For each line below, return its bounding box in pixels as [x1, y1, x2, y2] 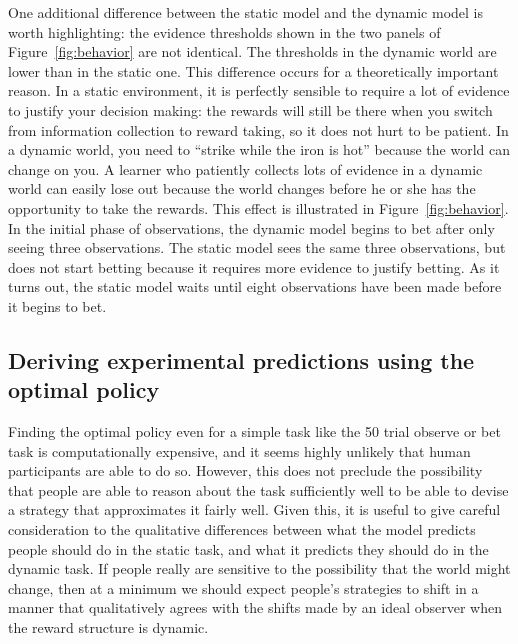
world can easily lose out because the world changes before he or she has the [8, 178, 476, 199]
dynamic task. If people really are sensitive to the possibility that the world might [8, 558, 511, 579]
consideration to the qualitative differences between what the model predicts [8, 519, 476, 540]
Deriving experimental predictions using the [8, 344, 475, 375]
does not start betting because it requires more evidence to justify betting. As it [8, 256, 500, 277]
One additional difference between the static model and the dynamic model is [8, 2, 484, 22]
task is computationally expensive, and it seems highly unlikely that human [8, 440, 471, 461]
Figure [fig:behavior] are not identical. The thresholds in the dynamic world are [8, 41, 497, 62]
